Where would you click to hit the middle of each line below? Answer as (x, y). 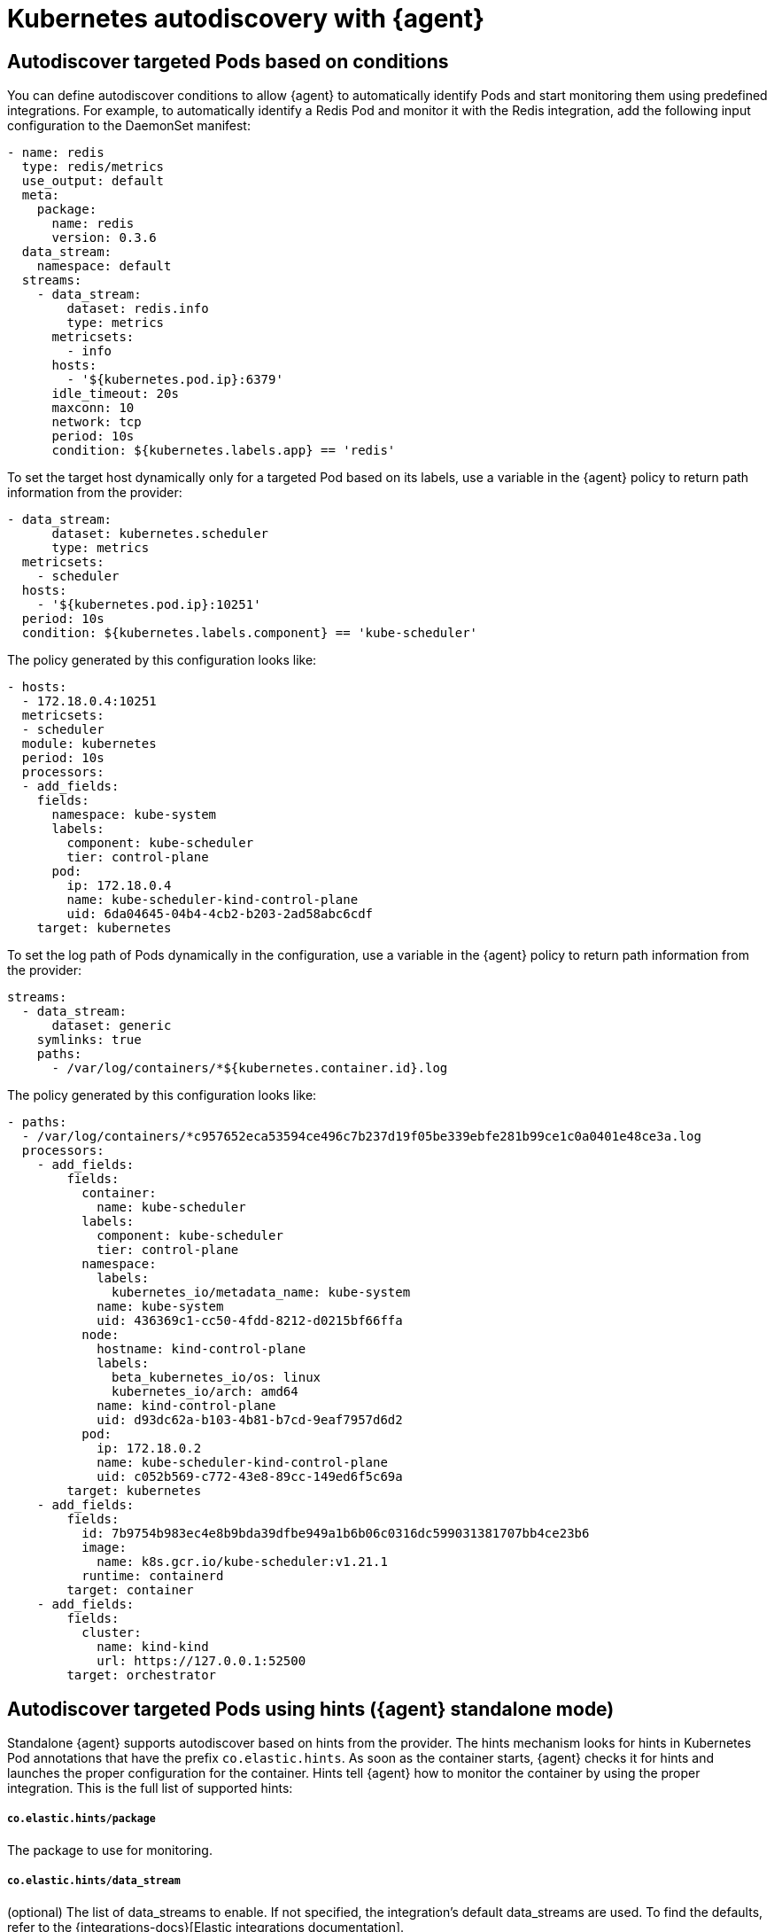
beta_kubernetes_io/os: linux (217, 1378)
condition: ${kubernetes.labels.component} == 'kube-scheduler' (250, 633)
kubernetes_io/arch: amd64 (205, 1392)
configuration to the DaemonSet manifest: (129, 126)
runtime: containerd (153, 1576)
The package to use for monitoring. (110, 1850)
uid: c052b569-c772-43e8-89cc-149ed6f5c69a (250, 1477)
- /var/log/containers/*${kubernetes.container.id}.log (250, 1068)
